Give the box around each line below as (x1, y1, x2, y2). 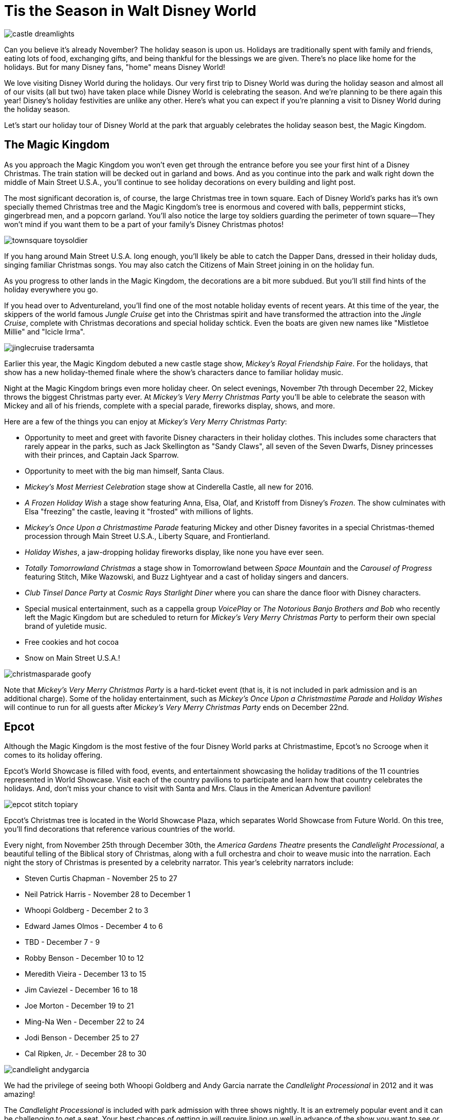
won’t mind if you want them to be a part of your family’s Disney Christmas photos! (4, 219, 284, 229)
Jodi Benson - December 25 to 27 (25, 1033, 139, 1042)
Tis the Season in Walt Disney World (4, 2, 256, 20)
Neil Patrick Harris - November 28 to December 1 (25, 890, 191, 899)
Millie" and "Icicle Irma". (4, 327, 85, 336)
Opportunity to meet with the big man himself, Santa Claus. (25, 466, 224, 475)
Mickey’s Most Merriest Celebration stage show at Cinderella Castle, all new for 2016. (25, 482, 314, 491)
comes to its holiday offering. (4, 751, 103, 760)
